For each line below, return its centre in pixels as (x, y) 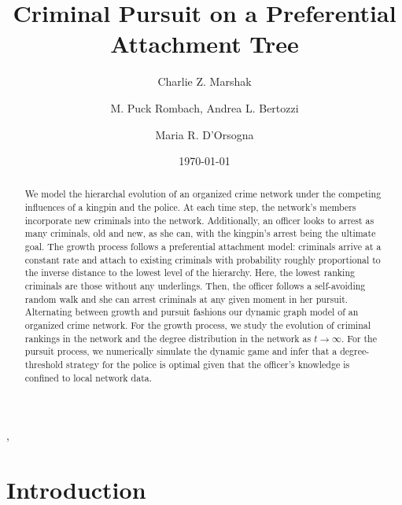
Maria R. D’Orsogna (205, 134)
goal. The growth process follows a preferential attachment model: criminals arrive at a (203, 247)
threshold (44, 365)
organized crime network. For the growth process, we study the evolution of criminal (198, 325)
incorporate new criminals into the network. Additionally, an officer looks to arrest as (199, 220)
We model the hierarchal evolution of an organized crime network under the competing (203, 194)
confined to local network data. (89, 377)
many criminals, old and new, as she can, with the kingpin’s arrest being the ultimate (200, 233)
